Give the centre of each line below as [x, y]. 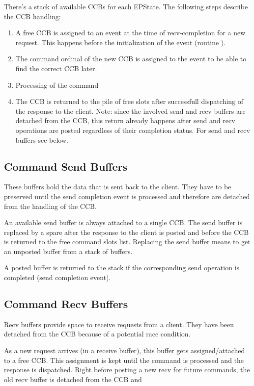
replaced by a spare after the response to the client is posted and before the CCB [127, 232]
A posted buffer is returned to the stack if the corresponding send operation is [122, 268]
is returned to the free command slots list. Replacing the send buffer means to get [127, 242]
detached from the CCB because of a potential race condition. [97, 334]
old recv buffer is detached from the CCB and [73, 379]
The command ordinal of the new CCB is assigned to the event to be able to [131, 59]
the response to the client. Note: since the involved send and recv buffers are [130, 111]
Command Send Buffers [66, 166]
